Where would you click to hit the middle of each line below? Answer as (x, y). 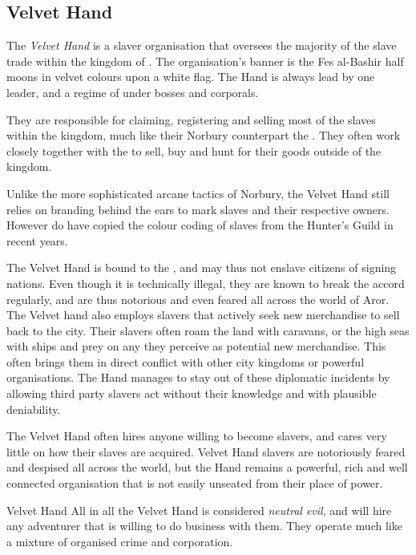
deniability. (34, 409)
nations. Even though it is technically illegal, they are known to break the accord (206, 283)
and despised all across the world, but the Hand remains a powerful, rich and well (207, 467)
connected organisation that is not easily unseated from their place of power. (195, 483)
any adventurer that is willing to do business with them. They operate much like (204, 526)
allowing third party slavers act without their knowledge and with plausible (192, 393)
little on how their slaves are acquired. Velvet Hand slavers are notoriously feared (206, 451)
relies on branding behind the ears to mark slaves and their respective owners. (198, 209)
